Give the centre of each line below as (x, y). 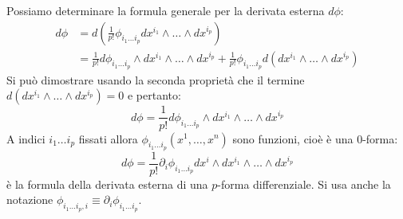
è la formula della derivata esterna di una (107, 184)
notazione (30, 199)
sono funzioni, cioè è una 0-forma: (315, 138)
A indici (26, 138)
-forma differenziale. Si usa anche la (304, 184)
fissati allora (108, 138)
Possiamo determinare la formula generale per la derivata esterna (166, 10)
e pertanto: (154, 95)
